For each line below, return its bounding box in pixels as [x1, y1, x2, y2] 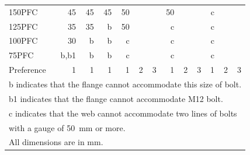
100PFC [9, 34, 38, 47]
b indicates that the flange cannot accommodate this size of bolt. [9, 77, 242, 90]
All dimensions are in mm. [9, 136, 103, 148]
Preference [9, 64, 46, 76]
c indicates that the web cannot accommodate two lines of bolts [9, 107, 237, 119]
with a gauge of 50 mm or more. [9, 121, 126, 133]
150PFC [9, 5, 38, 17]
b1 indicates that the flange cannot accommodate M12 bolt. [9, 92, 223, 104]
